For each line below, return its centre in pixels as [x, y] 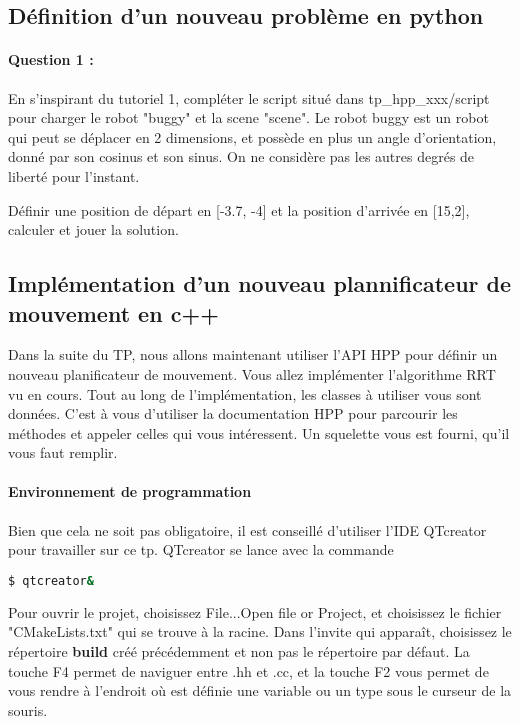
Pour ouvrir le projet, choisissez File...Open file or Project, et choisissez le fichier [255, 611]
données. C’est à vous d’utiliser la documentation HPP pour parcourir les [233, 413]
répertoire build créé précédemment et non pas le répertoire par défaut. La [239, 650]
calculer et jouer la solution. [93, 229]
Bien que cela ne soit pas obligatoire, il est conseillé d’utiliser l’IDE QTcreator [247, 529]
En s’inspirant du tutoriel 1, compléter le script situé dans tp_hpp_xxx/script [249, 97]
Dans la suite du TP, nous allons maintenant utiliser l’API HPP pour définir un [253, 354]
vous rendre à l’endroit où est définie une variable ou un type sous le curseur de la [260, 690]
